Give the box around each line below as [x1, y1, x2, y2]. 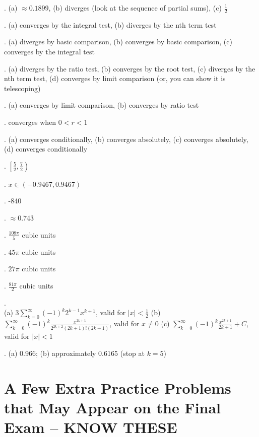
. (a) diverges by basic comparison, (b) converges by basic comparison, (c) [4, 36, 232, 47]
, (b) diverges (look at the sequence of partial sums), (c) [48, 3, 222, 13]
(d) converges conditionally [4, 143, 88, 154]
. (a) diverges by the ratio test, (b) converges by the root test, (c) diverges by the [4, 63, 255, 74]
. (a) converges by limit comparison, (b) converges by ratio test [4, 100, 199, 110]
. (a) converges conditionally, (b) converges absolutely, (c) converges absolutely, [4, 133, 248, 144]
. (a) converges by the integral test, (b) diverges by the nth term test [4, 19, 217, 30]
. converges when [4, 116, 56, 127]
